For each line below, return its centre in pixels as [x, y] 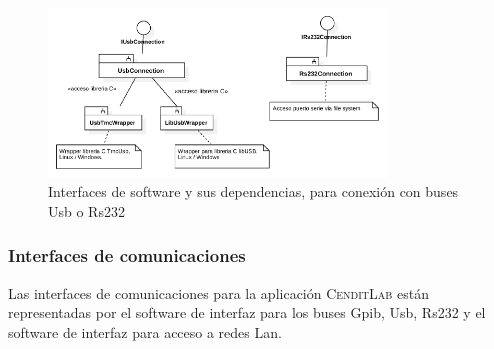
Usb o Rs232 [86, 210]
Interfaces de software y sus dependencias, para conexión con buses [253, 191]
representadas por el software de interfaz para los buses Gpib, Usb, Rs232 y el [247, 312]
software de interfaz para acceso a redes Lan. [145, 331]
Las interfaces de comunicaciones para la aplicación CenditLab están [219, 292]
